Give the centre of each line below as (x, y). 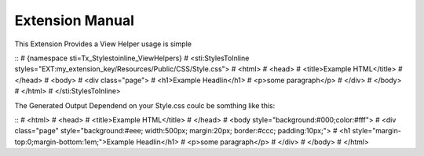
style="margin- (377, 131)
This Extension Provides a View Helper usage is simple (103, 44)
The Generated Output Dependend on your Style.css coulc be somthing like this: (145, 105)
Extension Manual (75, 20)
